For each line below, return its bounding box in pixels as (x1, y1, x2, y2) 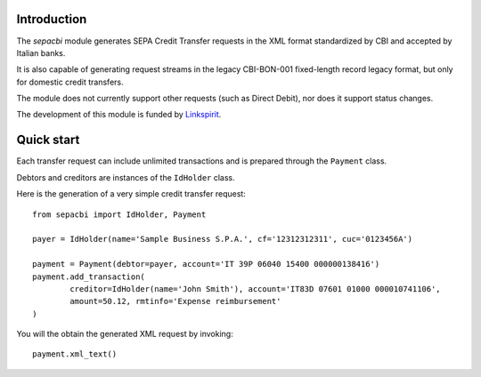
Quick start (16, 132, 80, 148)
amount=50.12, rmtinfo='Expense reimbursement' (69, 296, 281, 307)
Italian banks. (16, 47, 66, 58)
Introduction (16, 12, 87, 27)
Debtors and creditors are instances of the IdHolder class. (16, 172, 235, 182)
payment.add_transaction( (32, 271, 146, 282)
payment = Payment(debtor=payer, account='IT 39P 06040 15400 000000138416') (32, 259, 380, 269)
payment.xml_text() (32, 349, 118, 359)
